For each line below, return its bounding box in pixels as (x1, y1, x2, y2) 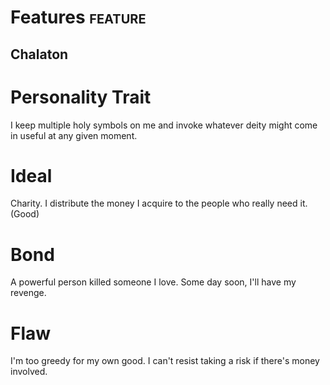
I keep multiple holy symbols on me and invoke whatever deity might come (10, 119, 318, 131)
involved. (10, 366, 48, 378)
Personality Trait (10, 86, 152, 108)
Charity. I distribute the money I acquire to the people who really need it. (10, 197, 308, 210)
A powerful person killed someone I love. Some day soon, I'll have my (10, 276, 297, 288)
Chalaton (10, 46, 69, 63)
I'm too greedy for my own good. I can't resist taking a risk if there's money (10, 355, 320, 367)
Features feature (10, 6, 147, 29)
